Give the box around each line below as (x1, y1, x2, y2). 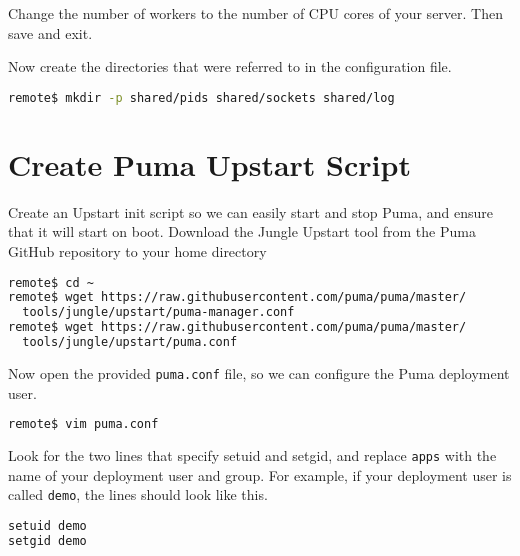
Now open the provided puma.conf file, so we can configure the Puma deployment (8, 362, 510, 383)
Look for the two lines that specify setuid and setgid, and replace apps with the (8, 445, 497, 466)
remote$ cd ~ (8, 275, 94, 290)
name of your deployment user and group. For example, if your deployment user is (8, 464, 512, 485)
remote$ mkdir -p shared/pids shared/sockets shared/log (8, 90, 395, 105)
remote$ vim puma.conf (8, 417, 159, 432)
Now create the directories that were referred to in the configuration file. (8, 56, 452, 77)
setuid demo (8, 518, 87, 533)
